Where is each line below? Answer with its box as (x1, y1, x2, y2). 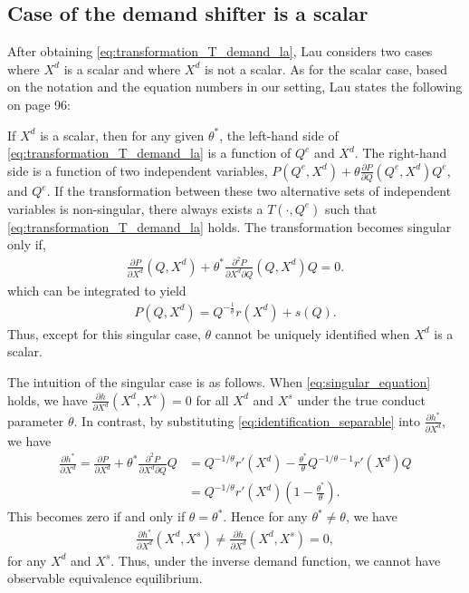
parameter (7, 411, 64, 430)
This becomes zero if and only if (7, 507, 186, 526)
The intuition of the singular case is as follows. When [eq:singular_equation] (7, 373, 431, 392)
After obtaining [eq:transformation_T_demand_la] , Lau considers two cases (7, 42, 433, 61)
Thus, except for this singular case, (7, 324, 201, 343)
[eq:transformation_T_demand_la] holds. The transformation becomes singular (7, 217, 452, 236)
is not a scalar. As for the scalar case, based (204, 59, 448, 78)
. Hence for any (223, 507, 308, 526)
